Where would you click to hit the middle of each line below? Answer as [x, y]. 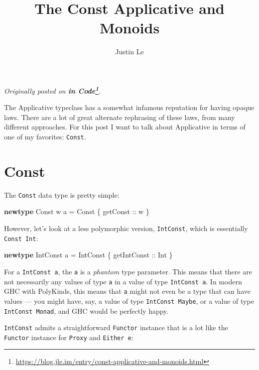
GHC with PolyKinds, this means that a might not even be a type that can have [127, 291]
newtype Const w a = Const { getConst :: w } [77, 211]
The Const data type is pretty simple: [62, 194]
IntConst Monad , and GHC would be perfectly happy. [86, 310]
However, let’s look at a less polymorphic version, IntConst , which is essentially [126, 228]
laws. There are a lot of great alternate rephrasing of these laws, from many [120, 117]
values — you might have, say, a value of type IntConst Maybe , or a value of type [129, 301]
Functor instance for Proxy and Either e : [69, 337]
